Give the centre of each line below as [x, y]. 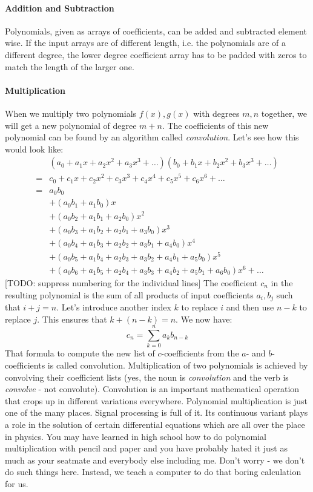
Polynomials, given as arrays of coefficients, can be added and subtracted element [156, 31]
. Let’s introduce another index [114, 307]
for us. [17, 483]
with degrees [216, 113]
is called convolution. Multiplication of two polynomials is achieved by [178, 365]
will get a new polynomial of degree [71, 125]
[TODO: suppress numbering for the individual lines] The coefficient [131, 283]
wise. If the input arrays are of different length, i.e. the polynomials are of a [145, 43]
